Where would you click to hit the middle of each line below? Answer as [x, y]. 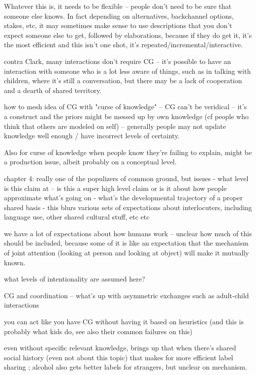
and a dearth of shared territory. [53, 90]
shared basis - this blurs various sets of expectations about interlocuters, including [128, 207]
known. [15, 262]
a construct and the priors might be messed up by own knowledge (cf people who [127, 116]
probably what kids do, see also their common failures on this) [98, 331]
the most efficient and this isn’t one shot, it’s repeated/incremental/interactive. [124, 45]
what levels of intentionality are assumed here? [75, 279]
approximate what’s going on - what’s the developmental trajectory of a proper [123, 198]
